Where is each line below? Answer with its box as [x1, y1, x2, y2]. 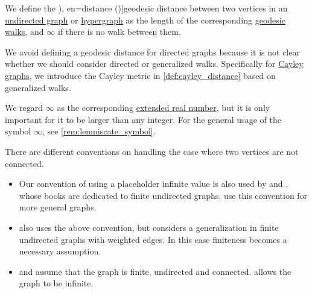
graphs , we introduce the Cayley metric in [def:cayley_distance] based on [5, 69, 276, 81]
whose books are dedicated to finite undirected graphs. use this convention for [19, 189, 308, 201]
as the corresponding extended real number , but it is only [57, 101, 270, 114]
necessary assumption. [19, 245, 101, 257]
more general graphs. [19, 201, 97, 213]
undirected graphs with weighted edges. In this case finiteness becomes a [19, 233, 287, 245]
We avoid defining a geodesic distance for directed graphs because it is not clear [5, 45, 300, 58]
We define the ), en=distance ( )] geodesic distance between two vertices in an [5, 2, 288, 14]
